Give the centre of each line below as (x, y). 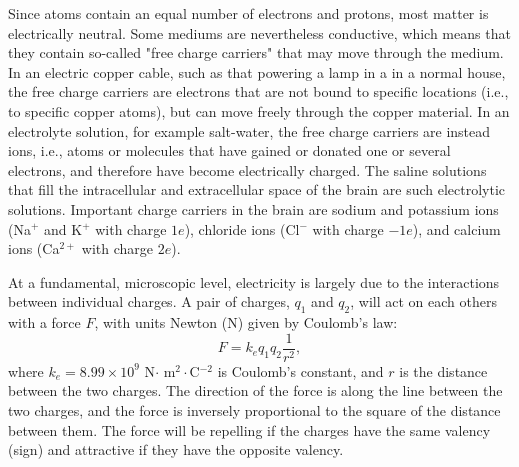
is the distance (443, 370)
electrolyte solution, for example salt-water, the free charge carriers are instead (249, 130)
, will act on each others (423, 301)
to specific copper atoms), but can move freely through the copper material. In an (259, 110)
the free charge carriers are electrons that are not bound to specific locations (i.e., (258, 91)
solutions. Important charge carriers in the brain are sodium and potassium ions (253, 208)
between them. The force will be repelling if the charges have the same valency (249, 429)
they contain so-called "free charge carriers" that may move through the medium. (256, 52)
